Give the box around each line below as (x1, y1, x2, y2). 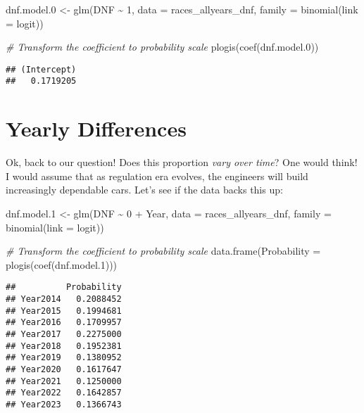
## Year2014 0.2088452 (6, 294, 122, 305)
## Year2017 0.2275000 (6, 329, 122, 339)
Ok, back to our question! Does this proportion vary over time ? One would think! (6, 155, 358, 170)
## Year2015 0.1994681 (6, 305, 122, 316)
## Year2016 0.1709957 (6, 317, 122, 328)
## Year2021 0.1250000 (6, 376, 122, 386)
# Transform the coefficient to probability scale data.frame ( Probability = (6, 243, 321, 258)
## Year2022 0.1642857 (6, 388, 122, 398)
